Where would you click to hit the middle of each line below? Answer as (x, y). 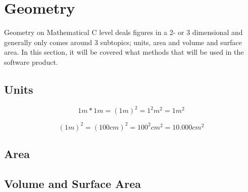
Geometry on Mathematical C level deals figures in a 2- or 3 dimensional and (123, 32)
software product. (31, 62)
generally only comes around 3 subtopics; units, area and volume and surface (123, 42)
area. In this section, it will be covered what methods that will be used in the (124, 52)
